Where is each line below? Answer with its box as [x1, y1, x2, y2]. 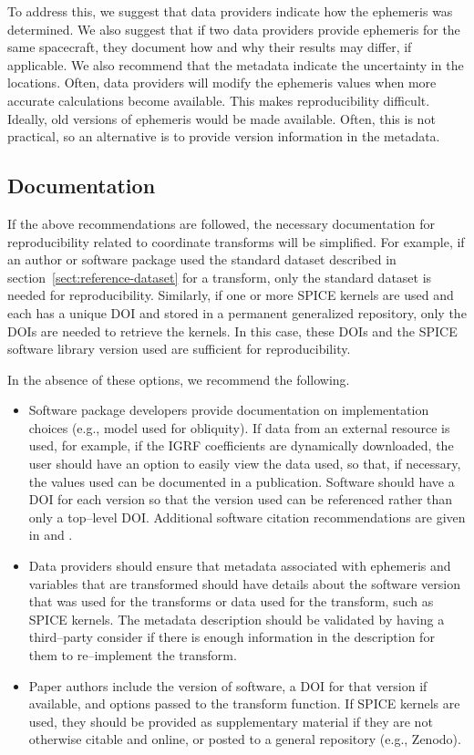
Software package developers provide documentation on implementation [28, 400, 429, 419]
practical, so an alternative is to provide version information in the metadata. [7, 127, 440, 146]
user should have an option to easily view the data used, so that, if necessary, [28, 454, 461, 473]
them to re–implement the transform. [28, 646, 237, 665]
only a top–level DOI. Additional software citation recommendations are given [28, 507, 466, 526]
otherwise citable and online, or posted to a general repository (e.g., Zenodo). [28, 729, 461, 749]
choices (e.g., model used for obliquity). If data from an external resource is [28, 418, 450, 437]
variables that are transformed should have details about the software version [28, 574, 460, 593]
